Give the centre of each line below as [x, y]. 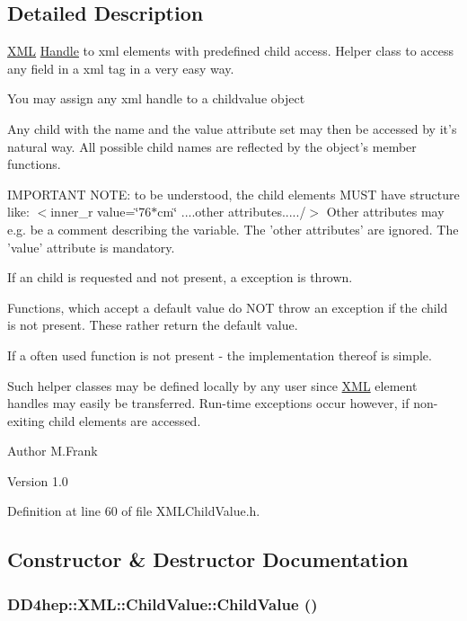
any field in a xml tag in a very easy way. [121, 68]
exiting [26, 420]
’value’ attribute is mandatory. [91, 247]
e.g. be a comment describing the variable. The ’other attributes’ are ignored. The [233, 229]
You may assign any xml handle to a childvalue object [156, 98]
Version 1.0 [38, 480]
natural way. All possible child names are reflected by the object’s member [212, 146]
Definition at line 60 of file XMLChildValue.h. [134, 511]
